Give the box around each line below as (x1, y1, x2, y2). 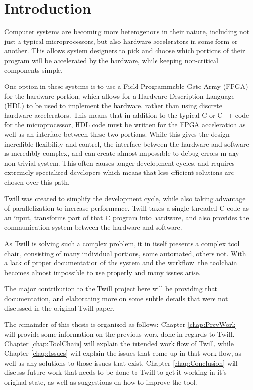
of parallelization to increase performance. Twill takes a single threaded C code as (4, 203, 249, 213)
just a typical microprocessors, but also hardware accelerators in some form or (4, 36, 238, 46)
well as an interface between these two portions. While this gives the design (4, 129, 230, 139)
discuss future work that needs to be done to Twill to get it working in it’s (4, 367, 227, 377)
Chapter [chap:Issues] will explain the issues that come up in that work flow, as (4, 347, 241, 358)
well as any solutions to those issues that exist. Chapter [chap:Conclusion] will (4, 357, 238, 368)
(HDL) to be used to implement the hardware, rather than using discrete (4, 100, 222, 110)
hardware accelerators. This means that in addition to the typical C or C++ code (4, 109, 249, 120)
